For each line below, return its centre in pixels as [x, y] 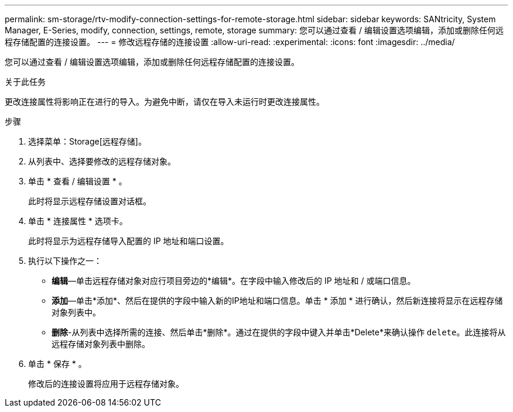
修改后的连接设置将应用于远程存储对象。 [106, 384]
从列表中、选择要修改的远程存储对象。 [102, 161]
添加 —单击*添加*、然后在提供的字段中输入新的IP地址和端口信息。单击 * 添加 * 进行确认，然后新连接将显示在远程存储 [277, 301]
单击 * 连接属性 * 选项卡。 [78, 221]
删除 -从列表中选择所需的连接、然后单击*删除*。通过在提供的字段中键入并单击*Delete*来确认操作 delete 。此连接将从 [279, 332]
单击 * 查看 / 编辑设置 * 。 [78, 181]
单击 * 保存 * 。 [57, 364]
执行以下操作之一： [65, 261]
